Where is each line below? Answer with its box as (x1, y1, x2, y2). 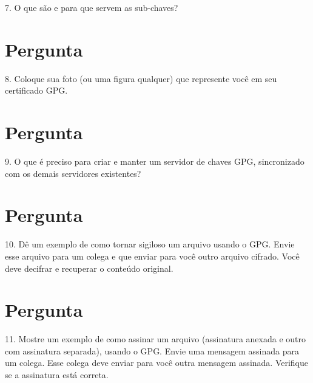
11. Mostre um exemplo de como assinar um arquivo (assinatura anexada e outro (5, 333, 306, 345)
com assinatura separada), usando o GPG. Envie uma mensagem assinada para (5, 344, 300, 357)
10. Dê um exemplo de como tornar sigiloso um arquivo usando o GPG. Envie (5, 238, 295, 250)
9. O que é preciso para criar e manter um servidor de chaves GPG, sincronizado (5, 155, 305, 168)
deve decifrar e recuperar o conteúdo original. (5, 261, 173, 274)
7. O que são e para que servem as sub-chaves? (5, 1, 178, 13)
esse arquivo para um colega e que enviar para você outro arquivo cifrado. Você (5, 249, 300, 262)
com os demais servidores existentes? (5, 167, 141, 179)
